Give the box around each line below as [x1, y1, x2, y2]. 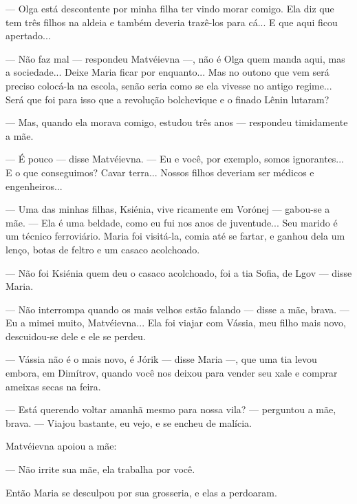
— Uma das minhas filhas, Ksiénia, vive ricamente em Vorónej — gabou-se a [6, 202, 330, 216]
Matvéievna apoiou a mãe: [6, 439, 117, 453]
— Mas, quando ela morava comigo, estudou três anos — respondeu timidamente [6, 115, 348, 129]
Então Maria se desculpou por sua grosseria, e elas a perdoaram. [6, 485, 277, 499]
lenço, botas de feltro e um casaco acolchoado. [6, 242, 200, 256]
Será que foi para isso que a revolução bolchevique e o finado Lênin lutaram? [6, 92, 329, 106]
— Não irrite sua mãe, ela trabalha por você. [6, 462, 195, 476]
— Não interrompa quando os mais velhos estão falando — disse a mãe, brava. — [6, 302, 349, 316]
